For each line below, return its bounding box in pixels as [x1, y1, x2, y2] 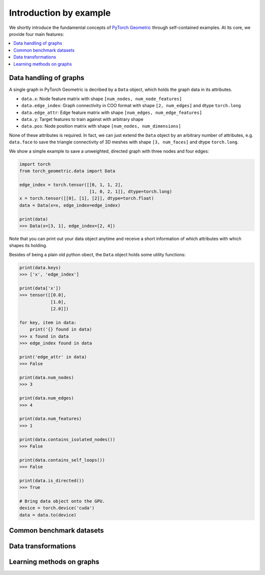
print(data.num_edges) [19, 395, 74, 401]
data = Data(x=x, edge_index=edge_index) [19, 202, 121, 208]
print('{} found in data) [29, 327, 92, 332]
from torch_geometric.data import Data [19, 168, 115, 174]
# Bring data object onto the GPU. [19, 498, 105, 504]
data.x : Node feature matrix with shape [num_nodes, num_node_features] [21, 96, 182, 102]
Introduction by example [9, 7, 111, 18]
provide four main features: [9, 31, 64, 37]
